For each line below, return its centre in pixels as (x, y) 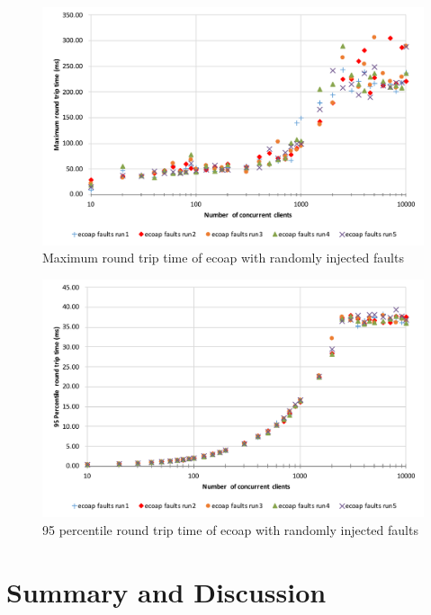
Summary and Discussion (166, 591)
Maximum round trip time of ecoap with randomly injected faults (223, 258)
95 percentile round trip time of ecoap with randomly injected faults (230, 529)
